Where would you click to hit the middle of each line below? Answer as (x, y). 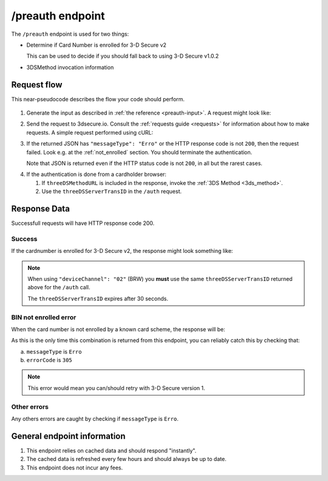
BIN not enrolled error (44, 317)
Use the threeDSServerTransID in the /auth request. (112, 192)
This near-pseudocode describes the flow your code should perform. (98, 99)
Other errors (30, 406)
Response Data (40, 208)
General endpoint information (68, 436)
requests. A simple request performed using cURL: (90, 132)
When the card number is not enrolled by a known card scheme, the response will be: (118, 329)
